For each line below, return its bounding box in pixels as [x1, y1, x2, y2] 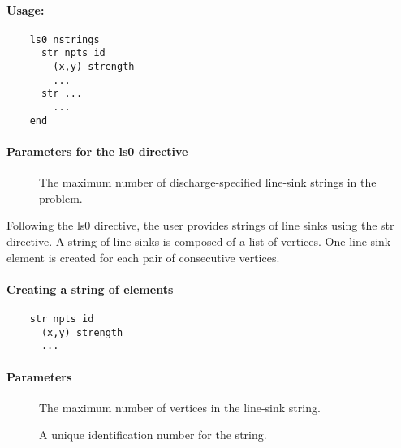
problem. [39, 189, 83, 206]
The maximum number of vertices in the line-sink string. [39, 398, 321, 416]
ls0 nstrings [29, 33, 100, 45]
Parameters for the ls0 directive [6, 142, 188, 159]
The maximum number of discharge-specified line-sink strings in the [39, 174, 377, 191]
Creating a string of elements [6, 280, 174, 297]
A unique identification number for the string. [39, 426, 267, 443]
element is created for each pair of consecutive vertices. [6, 248, 280, 265]
